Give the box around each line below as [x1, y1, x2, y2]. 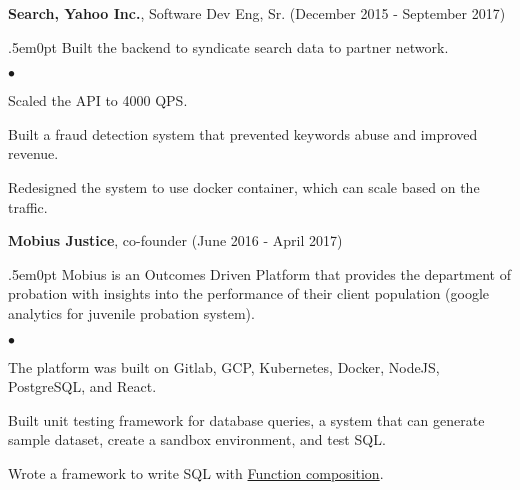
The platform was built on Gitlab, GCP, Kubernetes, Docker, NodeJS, [8, 356, 440, 377]
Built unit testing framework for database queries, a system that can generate [8, 409, 485, 430]
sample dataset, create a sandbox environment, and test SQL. [8, 429, 386, 450]
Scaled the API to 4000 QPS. [8, 90, 188, 111]
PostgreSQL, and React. [8, 376, 157, 397]
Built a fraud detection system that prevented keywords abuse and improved [8, 123, 478, 144]
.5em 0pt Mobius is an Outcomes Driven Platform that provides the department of [8, 263, 511, 284]
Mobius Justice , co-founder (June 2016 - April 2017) [8, 230, 343, 251]
